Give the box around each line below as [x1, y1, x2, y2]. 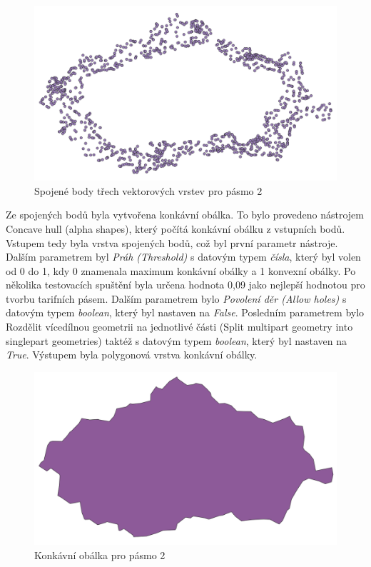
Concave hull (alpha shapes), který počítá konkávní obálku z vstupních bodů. [6, 221, 345, 236]
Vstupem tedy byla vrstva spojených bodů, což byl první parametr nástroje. [6, 235, 338, 250]
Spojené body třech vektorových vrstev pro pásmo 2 [34, 183, 263, 198]
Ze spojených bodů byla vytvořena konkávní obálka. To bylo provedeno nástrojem [6, 207, 364, 222]
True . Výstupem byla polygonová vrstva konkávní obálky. [6, 347, 258, 362]
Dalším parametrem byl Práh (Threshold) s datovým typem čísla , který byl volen [6, 249, 361, 264]
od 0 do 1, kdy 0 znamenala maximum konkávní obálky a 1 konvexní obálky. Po [6, 263, 356, 278]
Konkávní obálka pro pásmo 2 [34, 548, 166, 563]
